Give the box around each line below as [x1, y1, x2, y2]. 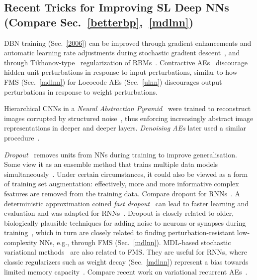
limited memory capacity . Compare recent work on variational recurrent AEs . [4, 266, 248, 277]
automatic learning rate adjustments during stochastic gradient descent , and [4, 47, 240, 58]
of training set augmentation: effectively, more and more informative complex [4, 178, 239, 189]
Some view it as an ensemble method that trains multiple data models [4, 159, 218, 169]
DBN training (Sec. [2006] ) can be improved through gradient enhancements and [4, 37, 252, 48]
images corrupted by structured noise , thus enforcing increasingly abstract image [4, 113, 254, 123]
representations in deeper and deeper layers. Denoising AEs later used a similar [4, 123, 247, 133]
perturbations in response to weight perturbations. [4, 86, 158, 97]
